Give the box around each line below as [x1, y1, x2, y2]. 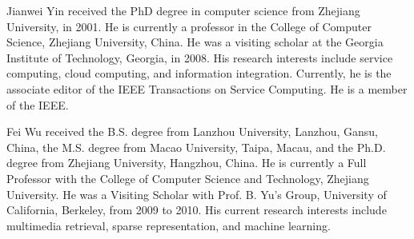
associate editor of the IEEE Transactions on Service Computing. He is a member [6, 80, 408, 97]
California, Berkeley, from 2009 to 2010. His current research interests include [6, 201, 387, 218]
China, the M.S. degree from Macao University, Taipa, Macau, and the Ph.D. [6, 138, 386, 155]
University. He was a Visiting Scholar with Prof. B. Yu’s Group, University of [6, 185, 387, 202]
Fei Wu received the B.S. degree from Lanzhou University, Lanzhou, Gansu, [6, 123, 378, 140]
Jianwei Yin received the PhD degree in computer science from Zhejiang [6, 2, 360, 18]
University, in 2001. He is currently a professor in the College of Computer [6, 18, 372, 34]
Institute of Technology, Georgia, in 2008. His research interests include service [6, 49, 393, 66]
